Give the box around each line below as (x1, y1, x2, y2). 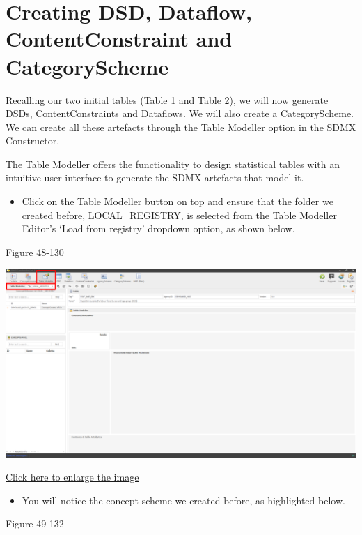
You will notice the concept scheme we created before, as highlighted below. (22, 492, 345, 507)
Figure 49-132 (6, 516, 64, 531)
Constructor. (6, 133, 60, 148)
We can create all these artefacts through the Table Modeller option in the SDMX (6, 119, 356, 134)
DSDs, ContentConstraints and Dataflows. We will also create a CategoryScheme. (6, 106, 354, 121)
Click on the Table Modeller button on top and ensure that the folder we (22, 194, 333, 209)
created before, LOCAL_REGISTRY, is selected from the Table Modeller (22, 207, 337, 222)
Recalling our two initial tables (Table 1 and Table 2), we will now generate (6, 92, 329, 107)
